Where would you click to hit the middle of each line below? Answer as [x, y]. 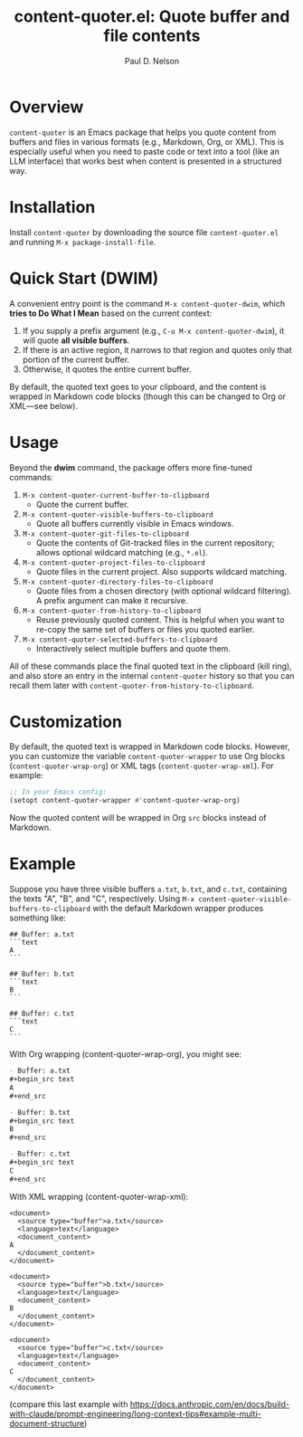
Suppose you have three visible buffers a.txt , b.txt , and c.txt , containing [148, 890]
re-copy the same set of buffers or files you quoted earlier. [145, 629]
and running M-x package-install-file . [83, 242]
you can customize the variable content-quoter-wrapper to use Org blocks [147, 757]
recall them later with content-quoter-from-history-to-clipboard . [132, 685]
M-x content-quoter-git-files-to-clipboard [106, 534]
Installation [52, 207]
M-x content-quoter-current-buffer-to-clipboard [116, 495]
